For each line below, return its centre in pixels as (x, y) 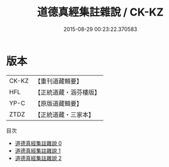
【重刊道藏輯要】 (58, 81)
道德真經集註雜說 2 (38, 158)
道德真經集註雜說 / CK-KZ (100, 12)
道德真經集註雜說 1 (38, 150)
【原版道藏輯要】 (58, 103)
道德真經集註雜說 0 (38, 143)
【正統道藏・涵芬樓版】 (67, 92)
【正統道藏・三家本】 (64, 115)
